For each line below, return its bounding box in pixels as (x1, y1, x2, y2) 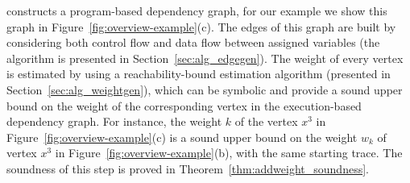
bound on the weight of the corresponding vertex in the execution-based (6, 97, 362, 114)
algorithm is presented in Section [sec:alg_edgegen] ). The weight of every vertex (6, 49, 404, 66)
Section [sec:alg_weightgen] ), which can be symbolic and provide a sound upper (6, 81, 403, 98)
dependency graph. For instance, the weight (6, 113, 222, 130)
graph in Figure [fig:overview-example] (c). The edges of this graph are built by (6, 18, 396, 35)
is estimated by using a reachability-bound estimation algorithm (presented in (6, 65, 391, 82)
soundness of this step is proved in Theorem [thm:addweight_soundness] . (6, 160, 369, 177)
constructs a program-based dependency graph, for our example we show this (6, 2, 387, 19)
